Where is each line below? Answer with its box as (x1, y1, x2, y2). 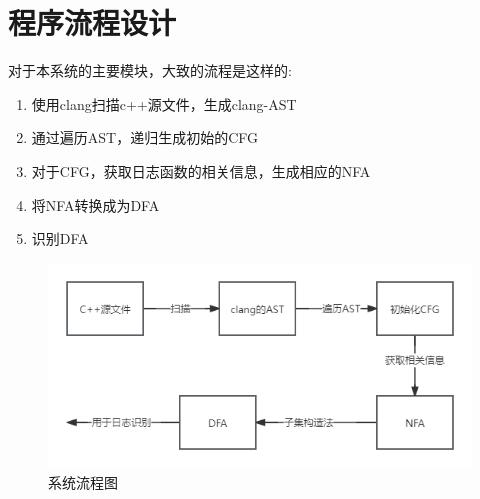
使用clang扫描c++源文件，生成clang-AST (31, 93, 297, 114)
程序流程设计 (8, 2, 177, 43)
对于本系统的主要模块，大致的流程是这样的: (8, 60, 292, 81)
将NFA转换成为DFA (31, 194, 160, 215)
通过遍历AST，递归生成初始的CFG (31, 127, 259, 148)
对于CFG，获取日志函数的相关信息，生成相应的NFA (31, 160, 371, 181)
